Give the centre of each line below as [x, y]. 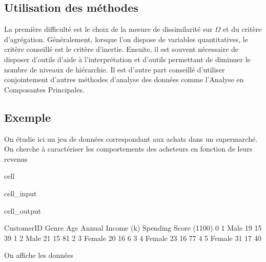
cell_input [21, 193]
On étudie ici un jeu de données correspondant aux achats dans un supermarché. [131, 138]
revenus [16, 158]
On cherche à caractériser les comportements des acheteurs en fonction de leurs [128, 149]
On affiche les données [39, 255]
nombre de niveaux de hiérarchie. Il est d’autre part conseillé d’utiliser [115, 69]
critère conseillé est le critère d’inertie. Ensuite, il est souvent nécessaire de [121, 49]
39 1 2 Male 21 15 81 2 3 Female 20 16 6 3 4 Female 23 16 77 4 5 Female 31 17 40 [133, 238]
